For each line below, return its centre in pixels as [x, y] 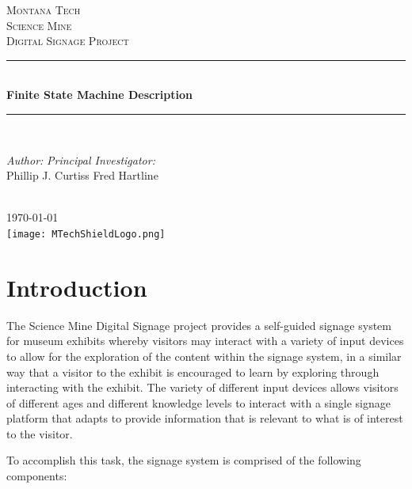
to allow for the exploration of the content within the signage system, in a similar [204, 356]
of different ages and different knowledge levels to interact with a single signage [198, 402]
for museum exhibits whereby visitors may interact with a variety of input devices [205, 341]
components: [37, 476]
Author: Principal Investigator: [81, 159]
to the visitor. [40, 433]
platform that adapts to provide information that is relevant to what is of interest [205, 418]
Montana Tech [44, 9]
